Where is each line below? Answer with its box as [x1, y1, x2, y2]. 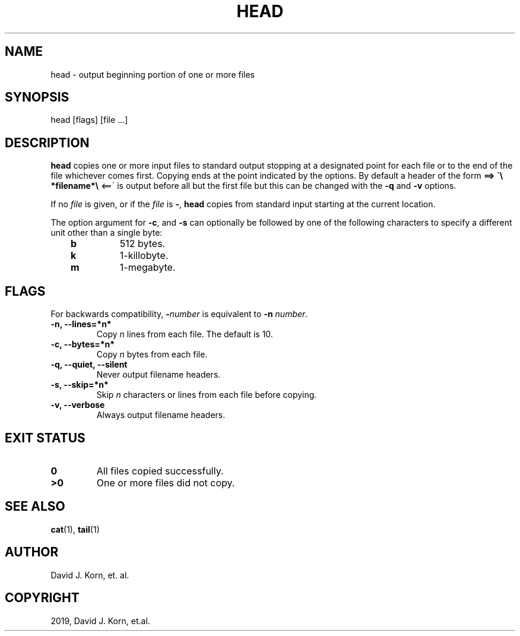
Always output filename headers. [96, 410, 226, 420]
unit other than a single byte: [50, 227, 163, 238]
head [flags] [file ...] [50, 115, 128, 125]
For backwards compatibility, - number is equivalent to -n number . [50, 309, 308, 319]
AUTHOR [5, 545, 59, 560]
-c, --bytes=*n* [50, 339, 115, 350]
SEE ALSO [5, 499, 65, 514]
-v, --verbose [50, 400, 105, 410]
